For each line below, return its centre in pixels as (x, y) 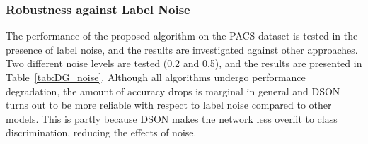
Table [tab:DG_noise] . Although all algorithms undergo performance (156, 77)
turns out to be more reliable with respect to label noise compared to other (169, 105)
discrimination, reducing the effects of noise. (101, 132)
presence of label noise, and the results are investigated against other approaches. (182, 49)
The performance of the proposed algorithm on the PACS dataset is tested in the (182, 36)
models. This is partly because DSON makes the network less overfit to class (172, 118)
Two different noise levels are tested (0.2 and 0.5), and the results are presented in (184, 63)
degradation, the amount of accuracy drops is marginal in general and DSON (173, 91)
